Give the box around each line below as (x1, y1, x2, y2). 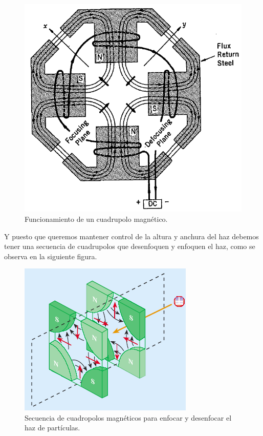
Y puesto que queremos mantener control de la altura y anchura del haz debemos (4, 231, 259, 241)
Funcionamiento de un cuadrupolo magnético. (25, 213, 168, 224)
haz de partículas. (25, 422, 80, 433)
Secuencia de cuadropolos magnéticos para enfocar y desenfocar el (25, 412, 232, 423)
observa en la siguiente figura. (4, 251, 97, 261)
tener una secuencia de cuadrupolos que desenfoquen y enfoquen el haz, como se (4, 241, 255, 252)
